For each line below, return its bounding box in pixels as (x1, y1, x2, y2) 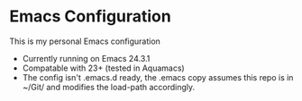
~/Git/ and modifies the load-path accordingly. (22, 81, 196, 92)
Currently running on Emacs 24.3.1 (22, 53, 151, 63)
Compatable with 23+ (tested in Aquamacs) (22, 63, 185, 73)
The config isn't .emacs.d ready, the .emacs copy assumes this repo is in (22, 72, 294, 82)
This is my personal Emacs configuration (9, 36, 160, 46)
